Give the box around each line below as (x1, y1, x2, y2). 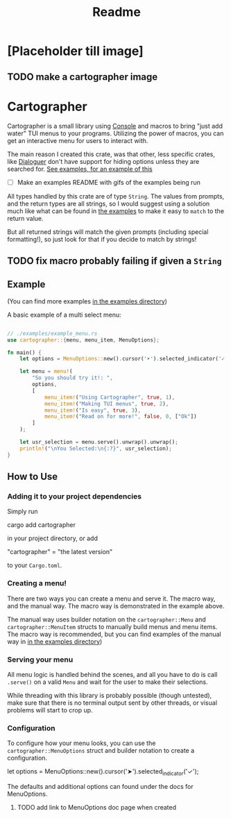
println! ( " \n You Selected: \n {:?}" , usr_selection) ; (19, 445, 172, 452)
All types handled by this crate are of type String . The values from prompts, (7, 192, 225, 200)
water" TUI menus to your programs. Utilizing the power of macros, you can (7, 129, 224, 137)
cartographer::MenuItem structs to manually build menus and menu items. (7, 622, 218, 631)
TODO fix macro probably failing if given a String (7, 255, 222, 267)
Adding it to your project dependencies (7, 491, 142, 501)
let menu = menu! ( (19, 368, 73, 375)
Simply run (7, 508, 38, 516)
